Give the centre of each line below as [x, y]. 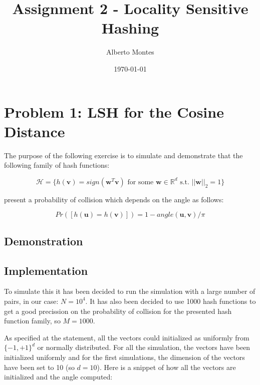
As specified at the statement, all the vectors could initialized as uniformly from [127, 337]
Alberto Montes [130, 52]
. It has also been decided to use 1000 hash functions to [171, 301]
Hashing [130, 28]
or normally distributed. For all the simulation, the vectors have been [144, 347]
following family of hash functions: [57, 165]
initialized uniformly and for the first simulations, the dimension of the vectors [124, 357]
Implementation [46, 270]
